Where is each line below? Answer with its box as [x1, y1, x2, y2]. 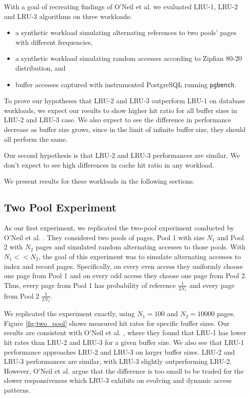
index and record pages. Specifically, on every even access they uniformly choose [4, 261, 243, 271]
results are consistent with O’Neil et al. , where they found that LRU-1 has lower [4, 327, 247, 338]
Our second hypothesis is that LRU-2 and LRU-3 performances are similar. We [4, 150, 240, 160]
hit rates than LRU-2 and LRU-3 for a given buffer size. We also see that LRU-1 [4, 337, 245, 347]
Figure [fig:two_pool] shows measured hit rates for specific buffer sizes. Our [4, 318, 230, 328]
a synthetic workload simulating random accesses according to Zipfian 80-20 [15, 53, 242, 63]
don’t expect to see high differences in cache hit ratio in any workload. [4, 159, 214, 170]
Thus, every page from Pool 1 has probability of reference [4, 280, 176, 290]
